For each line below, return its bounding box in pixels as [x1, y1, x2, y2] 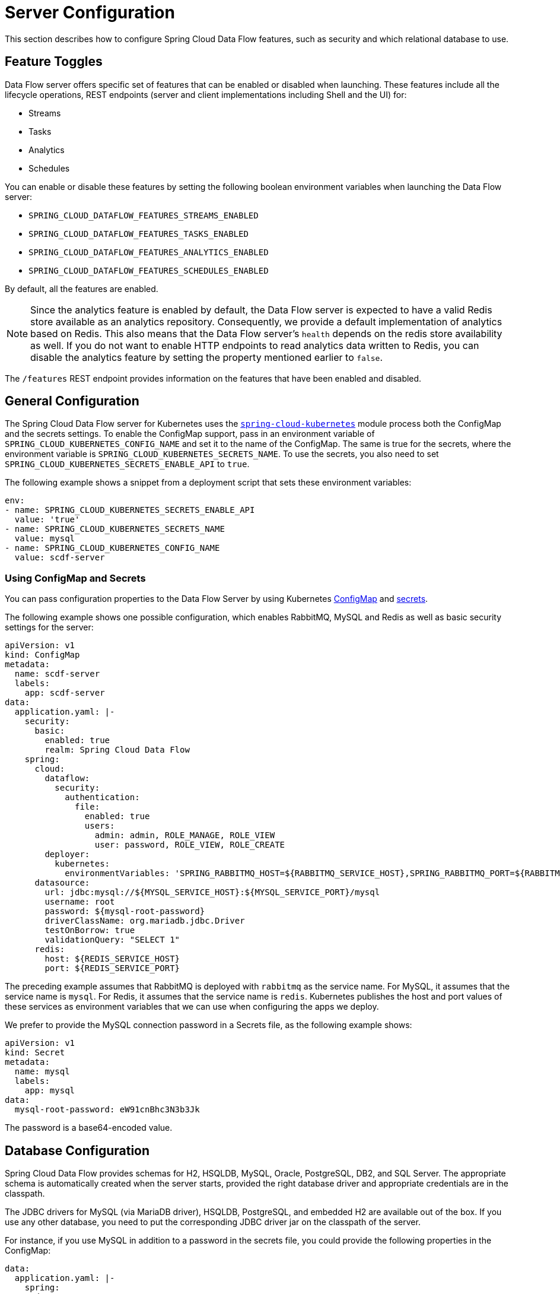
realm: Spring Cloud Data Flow [44, 745, 190, 755]
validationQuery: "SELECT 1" [44, 935, 180, 945]
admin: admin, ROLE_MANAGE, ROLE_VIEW [94, 830, 275, 841]
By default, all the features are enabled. [5, 283, 158, 294]
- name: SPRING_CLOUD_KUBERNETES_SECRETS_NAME [5, 524, 225, 534]
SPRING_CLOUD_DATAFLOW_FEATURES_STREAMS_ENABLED [28, 210, 259, 220]
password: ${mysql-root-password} [44, 906, 205, 916]
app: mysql [24, 1086, 75, 1096]
